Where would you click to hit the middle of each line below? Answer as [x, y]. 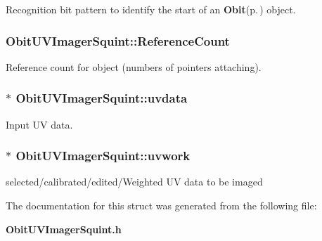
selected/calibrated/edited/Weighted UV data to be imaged [134, 182]
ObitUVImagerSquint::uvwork [103, 156]
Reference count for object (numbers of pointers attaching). [134, 66]
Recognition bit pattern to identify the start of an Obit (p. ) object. [151, 9]
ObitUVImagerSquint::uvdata [102, 98]
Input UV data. [39, 124]
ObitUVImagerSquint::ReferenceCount [118, 40]
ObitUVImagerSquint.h [64, 229]
